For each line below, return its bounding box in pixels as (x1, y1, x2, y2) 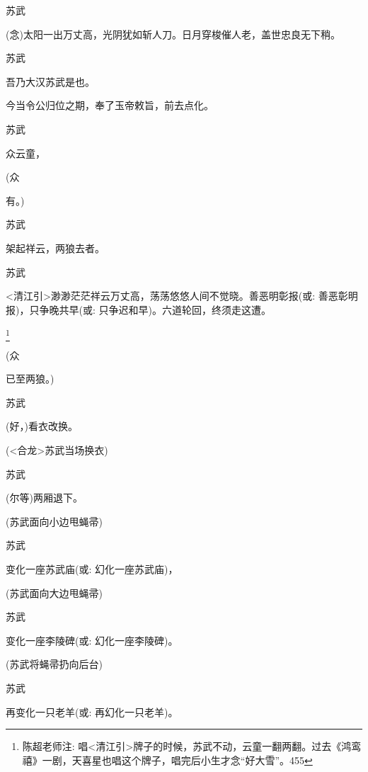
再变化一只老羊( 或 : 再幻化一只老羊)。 (6, 704, 178, 719)
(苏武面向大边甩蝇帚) (6, 585, 103, 600)
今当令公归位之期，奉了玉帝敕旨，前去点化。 (6, 98, 214, 113)
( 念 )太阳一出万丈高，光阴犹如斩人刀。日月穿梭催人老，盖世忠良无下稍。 (6, 26, 340, 41)
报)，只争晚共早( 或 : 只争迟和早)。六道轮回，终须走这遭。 (6, 302, 271, 317)
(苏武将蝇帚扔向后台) (6, 657, 103, 671)
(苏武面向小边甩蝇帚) (6, 513, 103, 528)
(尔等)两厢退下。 (6, 490, 83, 505)
